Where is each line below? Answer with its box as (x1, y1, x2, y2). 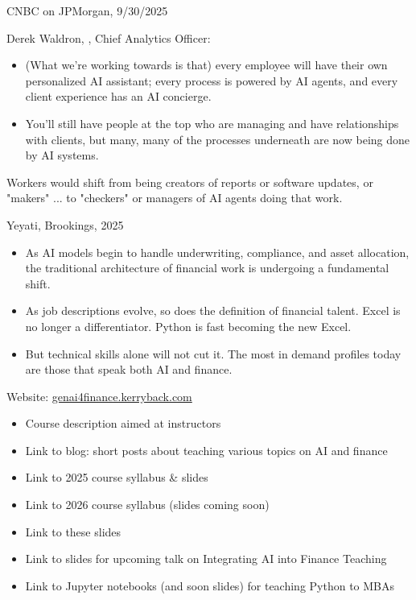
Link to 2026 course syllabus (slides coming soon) (25, 496, 270, 513)
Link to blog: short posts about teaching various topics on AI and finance (25, 441, 388, 458)
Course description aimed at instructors (25, 415, 221, 432)
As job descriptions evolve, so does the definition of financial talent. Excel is (25, 302, 401, 319)
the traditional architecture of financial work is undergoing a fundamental (25, 259, 389, 276)
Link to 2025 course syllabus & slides (25, 469, 208, 486)
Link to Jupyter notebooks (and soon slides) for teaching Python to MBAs (25, 577, 395, 594)
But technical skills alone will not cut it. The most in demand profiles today (25, 345, 402, 362)
